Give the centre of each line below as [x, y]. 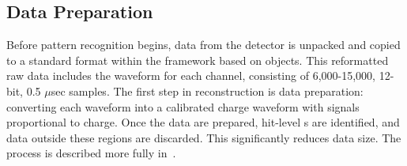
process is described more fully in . [91, 153]
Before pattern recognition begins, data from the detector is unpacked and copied [203, 45]
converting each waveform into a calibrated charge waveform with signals [183, 106]
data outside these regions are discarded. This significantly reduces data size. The [204, 137]
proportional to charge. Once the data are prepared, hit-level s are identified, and [203, 122]
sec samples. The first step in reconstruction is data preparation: [207, 91]
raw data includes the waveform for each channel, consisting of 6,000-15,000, [191, 75]
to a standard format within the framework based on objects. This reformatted [198, 60]
